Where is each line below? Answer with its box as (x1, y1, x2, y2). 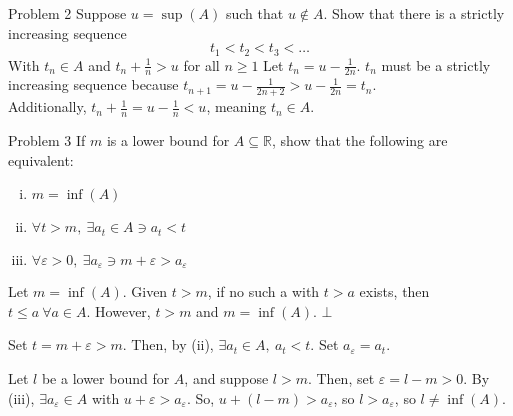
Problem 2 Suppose (8, 3, 127, 23)
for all (183, 54, 220, 75)
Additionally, (8, 96, 87, 117)
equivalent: (8, 149, 74, 170)
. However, (86, 300, 151, 321)
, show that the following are (271, 130, 448, 151)
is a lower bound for (106, 130, 230, 151)
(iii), (8, 387, 35, 408)
